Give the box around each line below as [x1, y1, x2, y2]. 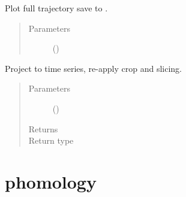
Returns [28, 122, 58, 135]
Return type [28, 134, 74, 147]
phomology [5, 169, 97, 193]
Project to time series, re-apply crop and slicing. [5, 62, 182, 74]
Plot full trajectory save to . [5, 2, 108, 14]
